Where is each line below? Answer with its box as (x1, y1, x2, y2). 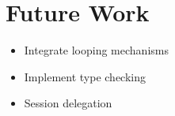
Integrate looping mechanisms (24, 42, 169, 58)
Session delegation (24, 95, 112, 111)
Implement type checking (24, 68, 146, 84)
